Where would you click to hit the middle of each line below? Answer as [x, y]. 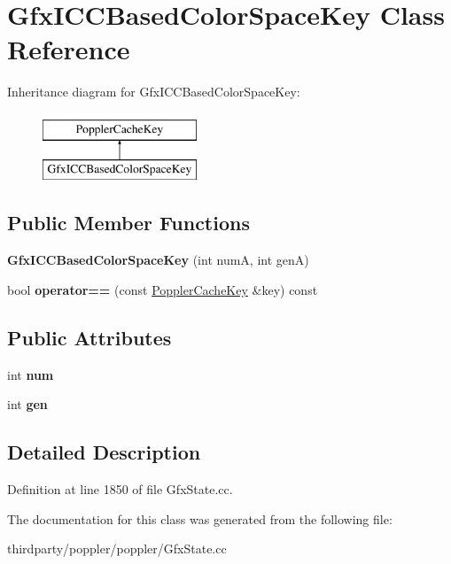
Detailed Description [104, 452]
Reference [69, 49]
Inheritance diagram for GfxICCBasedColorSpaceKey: [154, 92]
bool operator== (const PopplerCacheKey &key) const [163, 289]
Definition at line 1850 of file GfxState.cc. [120, 489]
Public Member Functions [128, 223]
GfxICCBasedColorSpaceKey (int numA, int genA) [158, 260]
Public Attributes [89, 337]
